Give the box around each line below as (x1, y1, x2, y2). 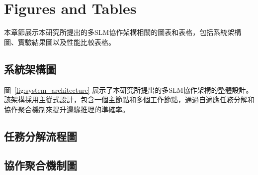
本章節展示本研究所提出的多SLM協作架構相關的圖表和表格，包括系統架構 (4, 27, 242, 37)
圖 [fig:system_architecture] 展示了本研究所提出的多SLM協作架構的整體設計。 (4, 84, 253, 95)
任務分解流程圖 (4, 128, 77, 144)
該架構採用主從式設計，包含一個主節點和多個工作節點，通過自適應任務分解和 (4, 94, 255, 105)
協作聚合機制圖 (4, 158, 77, 173)
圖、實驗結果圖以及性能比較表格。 (4, 36, 115, 47)
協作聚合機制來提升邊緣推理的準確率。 (4, 104, 129, 114)
